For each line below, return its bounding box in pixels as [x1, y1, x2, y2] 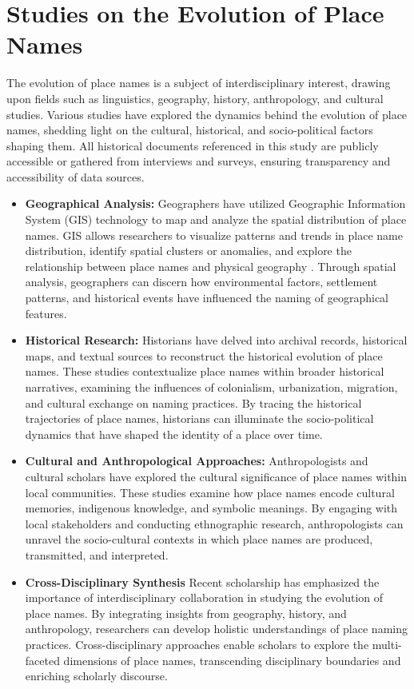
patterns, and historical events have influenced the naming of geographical [25, 289, 388, 306]
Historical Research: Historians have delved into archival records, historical [25, 332, 408, 348]
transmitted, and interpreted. [25, 546, 169, 563]
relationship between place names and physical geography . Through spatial [25, 257, 396, 274]
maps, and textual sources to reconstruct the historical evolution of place [25, 347, 383, 364]
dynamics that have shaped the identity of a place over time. [25, 425, 323, 442]
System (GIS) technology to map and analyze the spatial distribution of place [25, 211, 407, 228]
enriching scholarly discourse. [25, 667, 168, 684]
